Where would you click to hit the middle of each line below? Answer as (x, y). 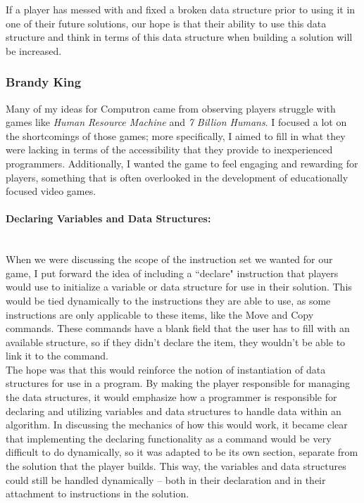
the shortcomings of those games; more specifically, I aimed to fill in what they (176, 135)
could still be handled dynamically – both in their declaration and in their (166, 479)
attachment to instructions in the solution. (98, 494)
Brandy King (44, 82)
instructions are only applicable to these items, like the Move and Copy (160, 314)
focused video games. (51, 191)
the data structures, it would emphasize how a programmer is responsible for (171, 397)
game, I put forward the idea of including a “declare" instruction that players (172, 273)
